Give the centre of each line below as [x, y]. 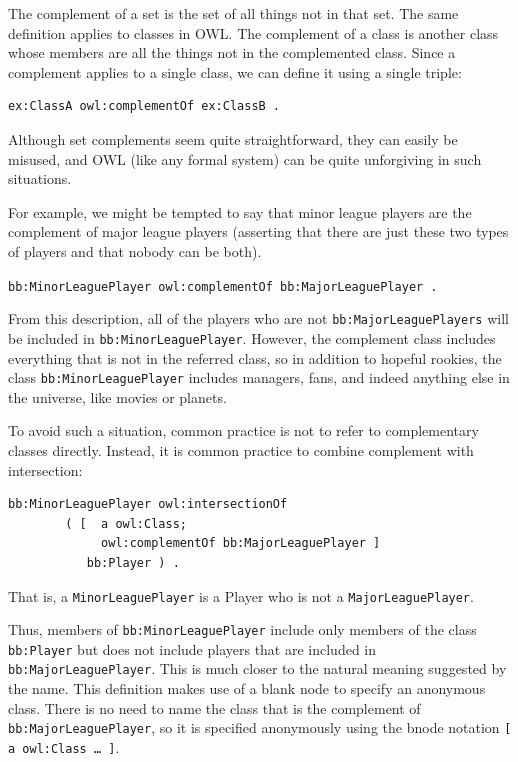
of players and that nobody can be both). [135, 250]
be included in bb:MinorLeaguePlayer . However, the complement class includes [252, 337]
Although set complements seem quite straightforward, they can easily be [233, 138]
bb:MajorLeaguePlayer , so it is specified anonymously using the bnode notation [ [260, 727]
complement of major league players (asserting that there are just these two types [258, 231]
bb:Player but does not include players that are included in [192, 648]
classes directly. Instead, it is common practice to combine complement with [241, 449]
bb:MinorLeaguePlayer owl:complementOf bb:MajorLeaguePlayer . [223, 286]
